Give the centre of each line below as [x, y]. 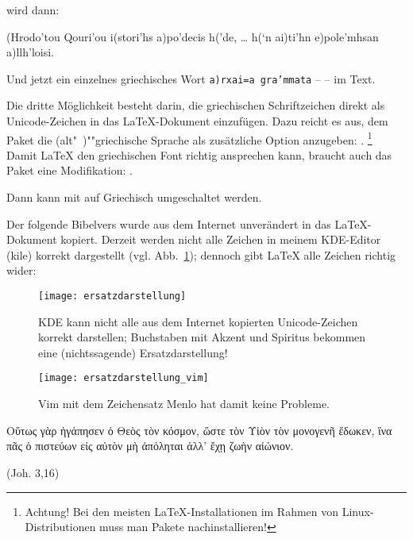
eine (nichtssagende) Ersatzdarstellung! [133, 352]
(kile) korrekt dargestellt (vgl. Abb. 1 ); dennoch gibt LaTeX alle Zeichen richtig [201, 254]
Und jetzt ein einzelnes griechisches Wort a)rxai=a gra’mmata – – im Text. [191, 78]
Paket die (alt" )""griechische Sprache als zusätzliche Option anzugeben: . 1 [189, 138]
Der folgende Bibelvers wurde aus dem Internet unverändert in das [169, 223]
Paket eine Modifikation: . [69, 170]
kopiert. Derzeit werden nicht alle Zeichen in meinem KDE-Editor [221, 239]
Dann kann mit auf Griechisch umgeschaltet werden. [134, 197]
